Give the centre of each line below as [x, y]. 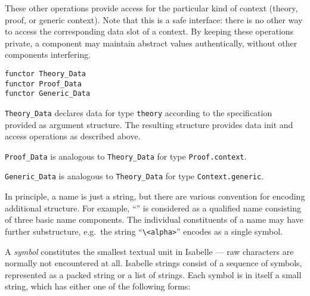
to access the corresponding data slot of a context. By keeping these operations [149, 31]
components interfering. [48, 54]
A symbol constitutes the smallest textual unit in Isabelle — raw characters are [149, 251]
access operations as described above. [73, 136]
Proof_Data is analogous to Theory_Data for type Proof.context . [126, 156]
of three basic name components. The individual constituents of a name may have [154, 219]
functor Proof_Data [43, 84]
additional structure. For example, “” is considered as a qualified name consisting [153, 208]
